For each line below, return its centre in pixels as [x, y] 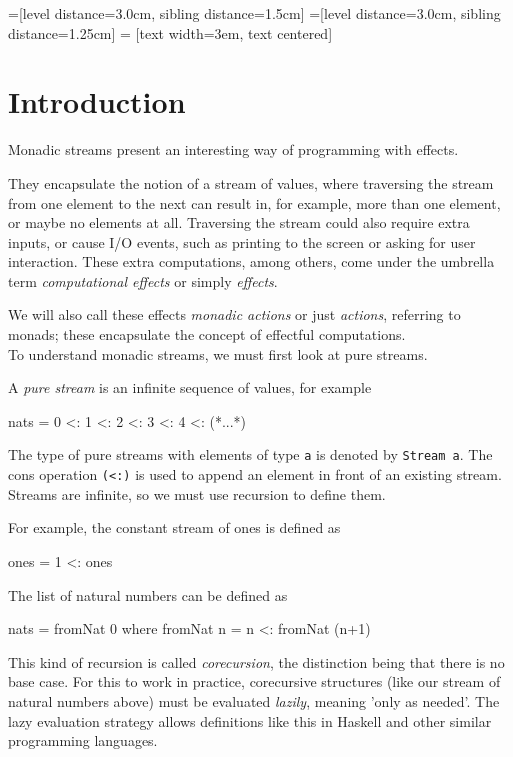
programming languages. [83, 740]
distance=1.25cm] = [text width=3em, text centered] [170, 32]
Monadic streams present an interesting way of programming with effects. [233, 149]
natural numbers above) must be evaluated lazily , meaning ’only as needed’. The [254, 700]
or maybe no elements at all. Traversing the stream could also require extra [239, 222]
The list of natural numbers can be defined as [148, 594]
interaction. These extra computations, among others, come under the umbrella [251, 261]
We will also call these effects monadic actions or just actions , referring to [234, 314]
